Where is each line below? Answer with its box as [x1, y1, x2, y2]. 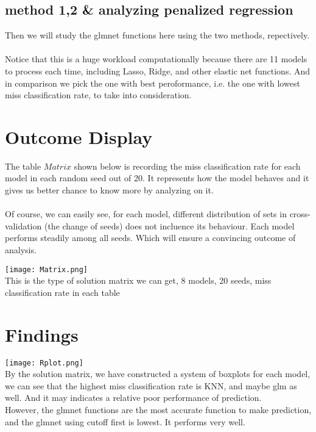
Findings [5, 322, 79, 347]
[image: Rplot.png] [5, 358, 83, 367]
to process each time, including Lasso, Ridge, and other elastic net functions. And [5, 64, 311, 77]
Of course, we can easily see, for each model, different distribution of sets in [5, 207, 287, 220]
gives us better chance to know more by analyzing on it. [5, 184, 214, 196]
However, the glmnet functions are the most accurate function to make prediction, [5, 403, 312, 416]
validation [5, 219, 42, 232]
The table [5, 159, 41, 172]
